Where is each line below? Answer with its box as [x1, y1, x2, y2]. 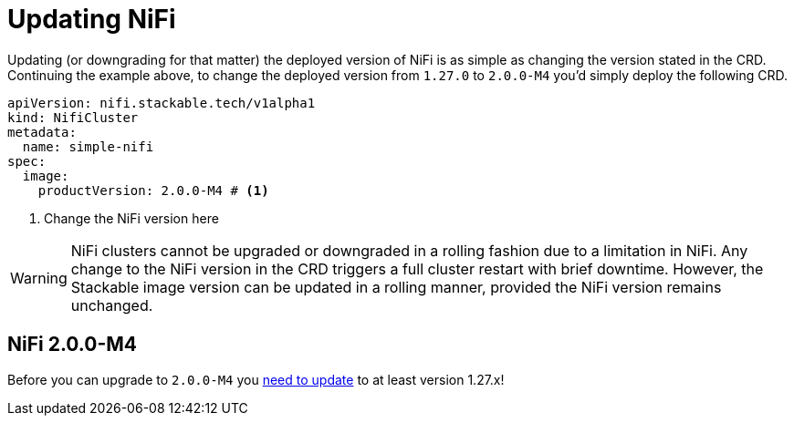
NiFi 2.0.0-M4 [7, 333, 138, 356]
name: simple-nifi [22, 139, 154, 154]
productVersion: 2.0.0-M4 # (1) [37, 182, 269, 198]
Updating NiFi [7, 4, 176, 35]
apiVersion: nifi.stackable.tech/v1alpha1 [7, 95, 316, 110]
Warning [10, 268, 68, 287]
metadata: [7, 124, 77, 139]
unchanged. [70, 295, 153, 315]
